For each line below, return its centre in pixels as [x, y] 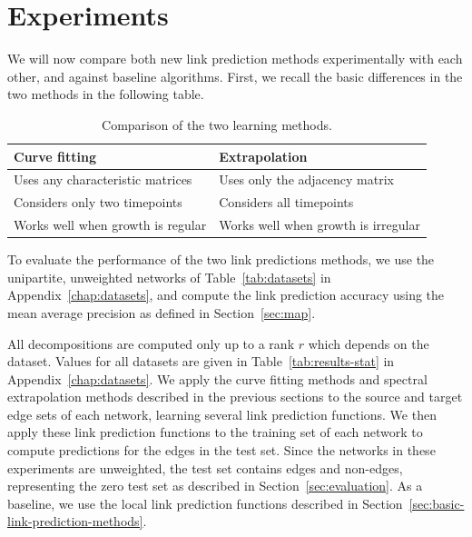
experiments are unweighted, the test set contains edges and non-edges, [205, 467]
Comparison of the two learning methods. [217, 124]
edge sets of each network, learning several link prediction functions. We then [222, 414]
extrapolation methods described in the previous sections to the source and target [235, 397]
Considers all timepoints [286, 202]
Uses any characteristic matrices [103, 179]
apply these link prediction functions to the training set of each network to [215, 432]
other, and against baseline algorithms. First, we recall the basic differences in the [235, 76]
